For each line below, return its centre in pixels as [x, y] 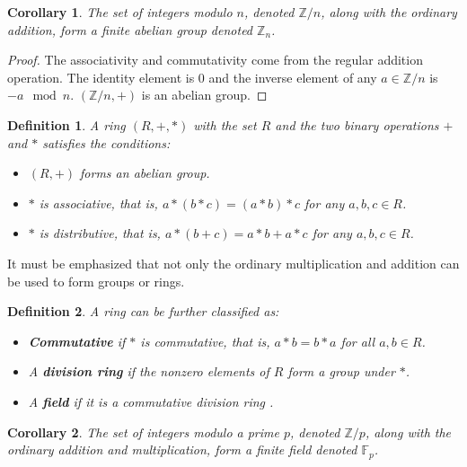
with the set [225, 124]
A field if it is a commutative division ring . [151, 401]
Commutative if [77, 341]
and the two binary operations [357, 124]
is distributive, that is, [100, 233]
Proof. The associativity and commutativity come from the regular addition [215, 60]
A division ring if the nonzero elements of [149, 371]
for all [358, 341]
